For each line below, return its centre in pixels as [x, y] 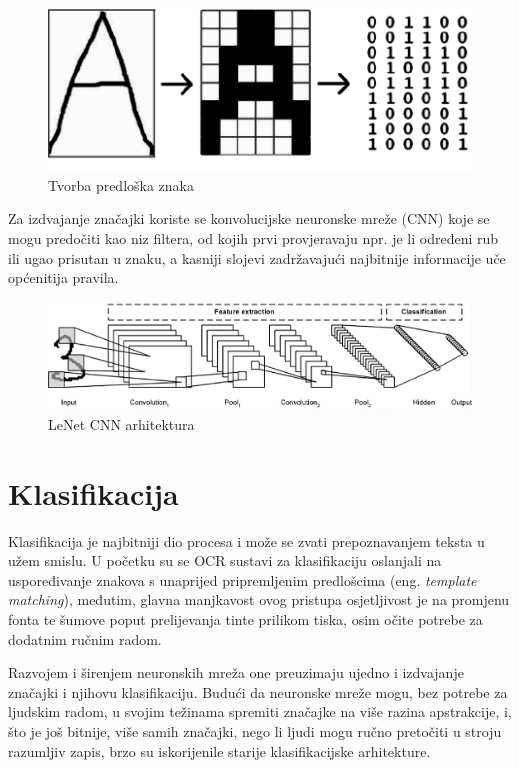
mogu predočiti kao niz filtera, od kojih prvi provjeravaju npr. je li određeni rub [253, 237]
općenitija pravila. [63, 277]
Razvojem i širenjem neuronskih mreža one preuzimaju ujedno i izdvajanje [236, 672]
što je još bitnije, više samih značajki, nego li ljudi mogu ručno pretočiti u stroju [255, 730]
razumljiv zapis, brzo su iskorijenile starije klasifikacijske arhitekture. [219, 750]
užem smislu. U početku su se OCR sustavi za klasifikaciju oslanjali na [225, 560]
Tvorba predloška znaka [121, 184]
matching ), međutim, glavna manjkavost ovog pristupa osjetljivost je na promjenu [259, 599]
